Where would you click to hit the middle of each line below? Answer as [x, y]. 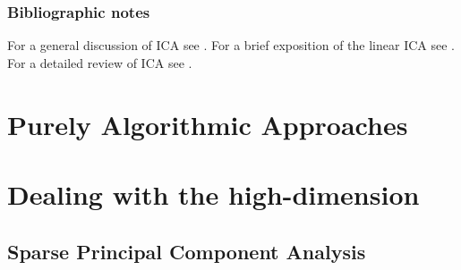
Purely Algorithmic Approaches [208, 124]
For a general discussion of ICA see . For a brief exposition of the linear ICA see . [231, 45]
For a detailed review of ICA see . [100, 62]
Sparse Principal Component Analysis [187, 251]
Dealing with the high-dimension [213, 194]
